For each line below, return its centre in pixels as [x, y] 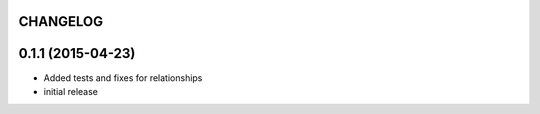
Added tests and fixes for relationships [123, 77]
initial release [71, 91]
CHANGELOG [61, 21]
